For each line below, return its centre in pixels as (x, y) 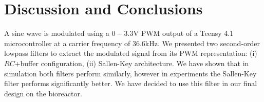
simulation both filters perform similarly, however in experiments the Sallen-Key (130, 73)
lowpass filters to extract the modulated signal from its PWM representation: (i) (131, 53)
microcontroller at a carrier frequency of (67, 43)
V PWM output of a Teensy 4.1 (183, 33)
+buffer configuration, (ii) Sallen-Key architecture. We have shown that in (132, 63)
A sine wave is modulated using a (57, 33)
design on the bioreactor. (43, 93)
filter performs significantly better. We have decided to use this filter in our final (131, 83)
